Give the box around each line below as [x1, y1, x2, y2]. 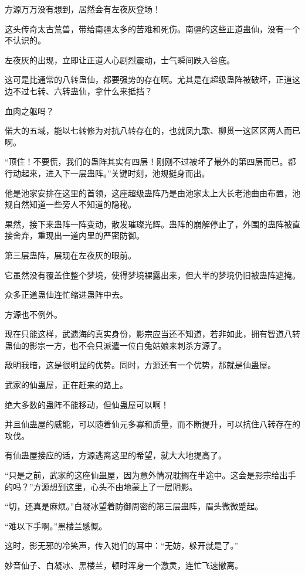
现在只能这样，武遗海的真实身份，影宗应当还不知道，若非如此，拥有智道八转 [5, 328, 300, 340]
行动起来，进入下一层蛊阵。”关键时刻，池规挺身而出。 [5, 166, 210, 179]
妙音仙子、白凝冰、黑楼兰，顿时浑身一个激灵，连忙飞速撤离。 [5, 559, 243, 571]
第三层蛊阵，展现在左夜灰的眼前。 [5, 249, 136, 261]
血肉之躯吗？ [5, 104, 54, 117]
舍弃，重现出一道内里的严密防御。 [12, 229, 144, 241]
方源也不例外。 [5, 308, 62, 320]
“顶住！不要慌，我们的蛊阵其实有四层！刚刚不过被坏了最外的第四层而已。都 [5, 155, 296, 168]
